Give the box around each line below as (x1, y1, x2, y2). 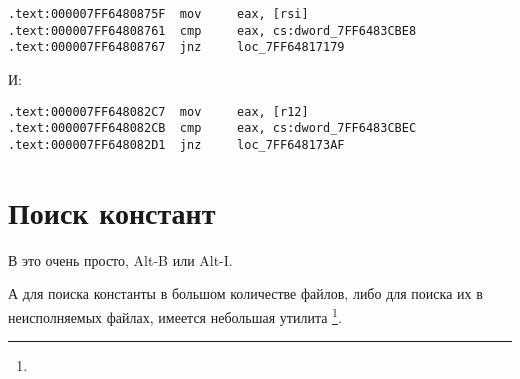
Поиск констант (8, 191, 216, 232)
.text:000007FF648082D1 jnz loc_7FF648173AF (8, 137, 345, 152)
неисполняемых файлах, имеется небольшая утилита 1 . (8, 303, 342, 327)
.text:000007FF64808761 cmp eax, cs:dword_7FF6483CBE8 (8, 23, 417, 38)
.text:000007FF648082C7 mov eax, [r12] (8, 104, 309, 119)
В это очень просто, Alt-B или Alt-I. (8, 249, 233, 270)
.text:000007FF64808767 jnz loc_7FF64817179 (8, 40, 345, 55)
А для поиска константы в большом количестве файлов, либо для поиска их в (8, 283, 483, 304)
